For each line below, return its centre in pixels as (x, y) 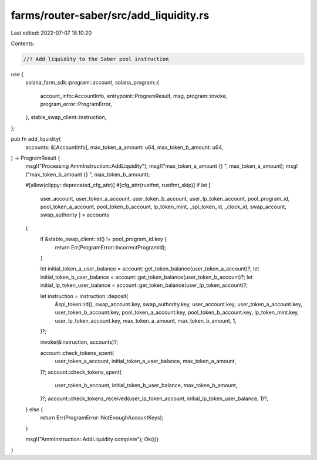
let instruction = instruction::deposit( (84, 296)
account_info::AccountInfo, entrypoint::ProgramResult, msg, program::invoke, (134, 96)
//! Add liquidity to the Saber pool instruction (96, 59)
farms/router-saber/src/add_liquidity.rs (110, 15)
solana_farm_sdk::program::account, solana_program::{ (92, 83)
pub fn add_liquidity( (36, 139)
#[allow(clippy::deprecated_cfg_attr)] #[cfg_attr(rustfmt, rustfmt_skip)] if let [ (118, 185)
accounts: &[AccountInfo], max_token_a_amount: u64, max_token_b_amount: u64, (124, 147)
